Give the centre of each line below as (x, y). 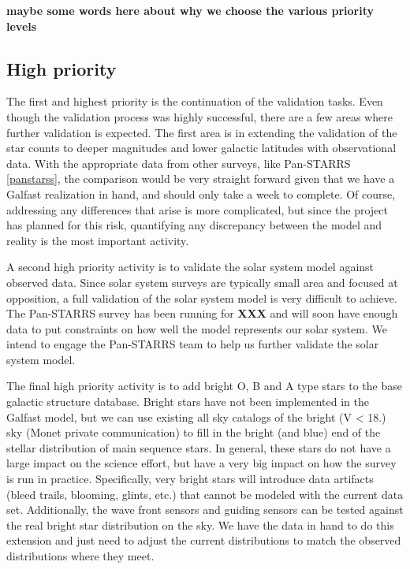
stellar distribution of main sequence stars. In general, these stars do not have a (199, 447)
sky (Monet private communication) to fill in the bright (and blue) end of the (194, 432)
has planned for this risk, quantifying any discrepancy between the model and (194, 225)
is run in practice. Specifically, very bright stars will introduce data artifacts (190, 479)
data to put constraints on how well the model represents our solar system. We (197, 328)
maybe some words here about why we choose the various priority (190, 10)
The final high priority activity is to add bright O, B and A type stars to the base (204, 386)
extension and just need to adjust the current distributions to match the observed (204, 540)
